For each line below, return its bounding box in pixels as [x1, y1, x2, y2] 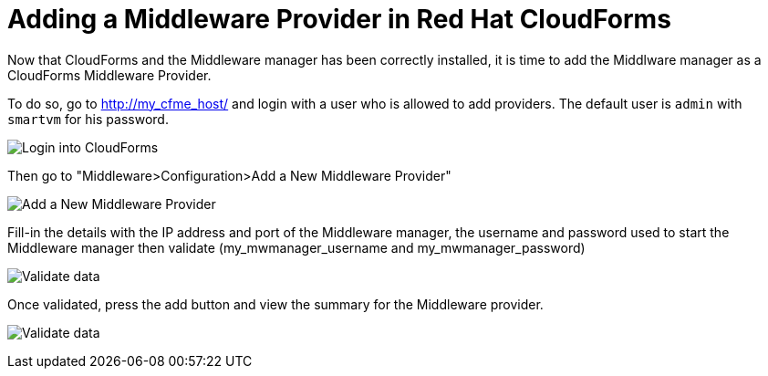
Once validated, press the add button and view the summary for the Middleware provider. [7, 296, 544, 312]
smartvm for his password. [7, 110, 169, 127]
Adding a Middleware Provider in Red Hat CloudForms [7, 4, 671, 35]
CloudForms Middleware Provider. [7, 67, 212, 83]
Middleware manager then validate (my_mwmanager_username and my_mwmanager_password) [7, 239, 586, 256]
